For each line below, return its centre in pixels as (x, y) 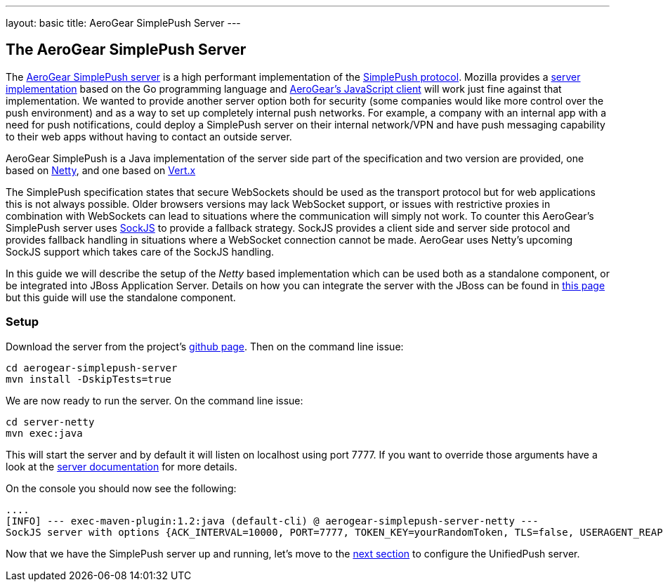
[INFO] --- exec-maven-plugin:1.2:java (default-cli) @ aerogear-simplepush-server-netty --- (272, 521)
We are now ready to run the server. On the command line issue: (155, 400)
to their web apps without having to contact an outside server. (149, 136)
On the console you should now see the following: (121, 488)
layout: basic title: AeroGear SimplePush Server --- (123, 23)
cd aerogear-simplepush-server (92, 368)
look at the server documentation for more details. (122, 466)
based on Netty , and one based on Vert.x (101, 170)
